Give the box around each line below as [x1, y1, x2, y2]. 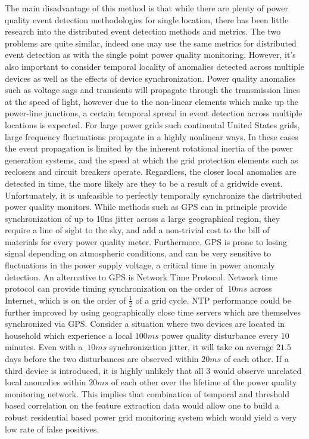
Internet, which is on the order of [5, 293, 126, 306]
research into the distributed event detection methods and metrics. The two [5, 25, 281, 38]
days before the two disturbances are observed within [5, 353, 199, 365]
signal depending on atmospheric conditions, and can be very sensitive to [5, 247, 271, 259]
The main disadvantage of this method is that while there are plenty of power [5, 2, 288, 14]
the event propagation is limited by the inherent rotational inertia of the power [5, 142, 294, 154]
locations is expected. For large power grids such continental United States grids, [5, 118, 300, 131]
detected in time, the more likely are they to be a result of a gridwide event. [5, 177, 283, 189]
